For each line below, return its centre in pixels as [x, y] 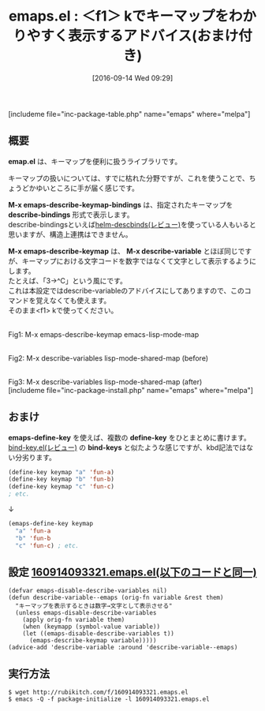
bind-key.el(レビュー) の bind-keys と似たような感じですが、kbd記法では [127, 447]
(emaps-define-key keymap [50, 524]
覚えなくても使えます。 [73, 300]
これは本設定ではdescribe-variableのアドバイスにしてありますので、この [126, 290]
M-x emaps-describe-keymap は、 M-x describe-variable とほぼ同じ [123, 251]
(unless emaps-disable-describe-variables [86, 613]
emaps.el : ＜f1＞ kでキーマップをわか [132, 16]
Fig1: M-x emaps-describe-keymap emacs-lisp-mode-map [104, 334]
